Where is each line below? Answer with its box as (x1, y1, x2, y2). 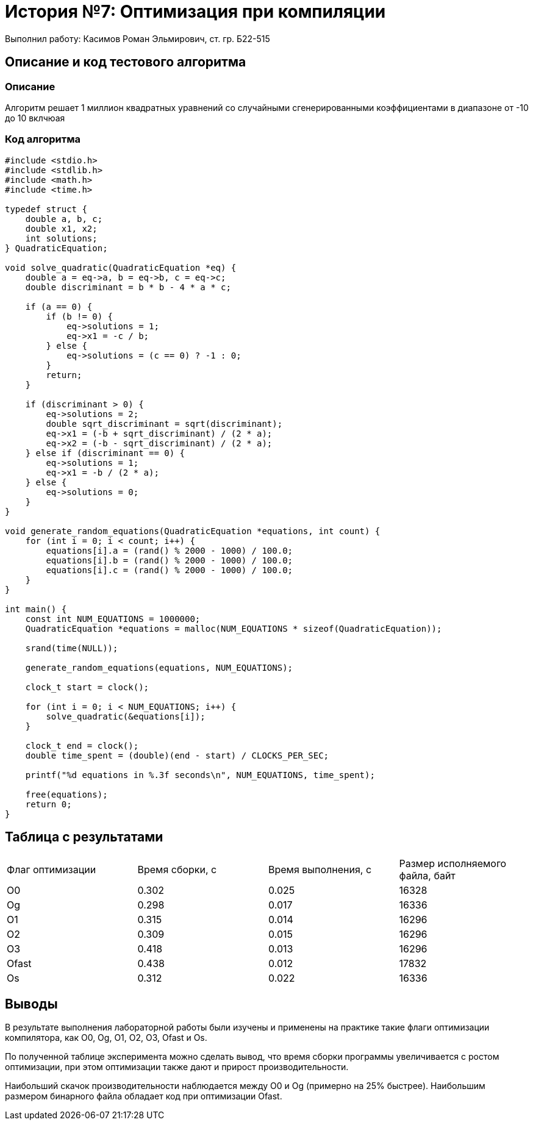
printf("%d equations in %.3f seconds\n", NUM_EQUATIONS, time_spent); (25, 770, 375, 780)
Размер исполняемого (399, 857, 507, 870)
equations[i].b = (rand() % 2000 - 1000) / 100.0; (46, 555, 293, 565)
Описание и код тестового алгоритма (5, 54, 246, 70)
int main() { (5, 604, 67, 614)
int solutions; (25, 233, 98, 243)
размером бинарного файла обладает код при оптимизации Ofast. (5, 1091, 282, 1102)
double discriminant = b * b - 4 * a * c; (25, 282, 231, 292)
